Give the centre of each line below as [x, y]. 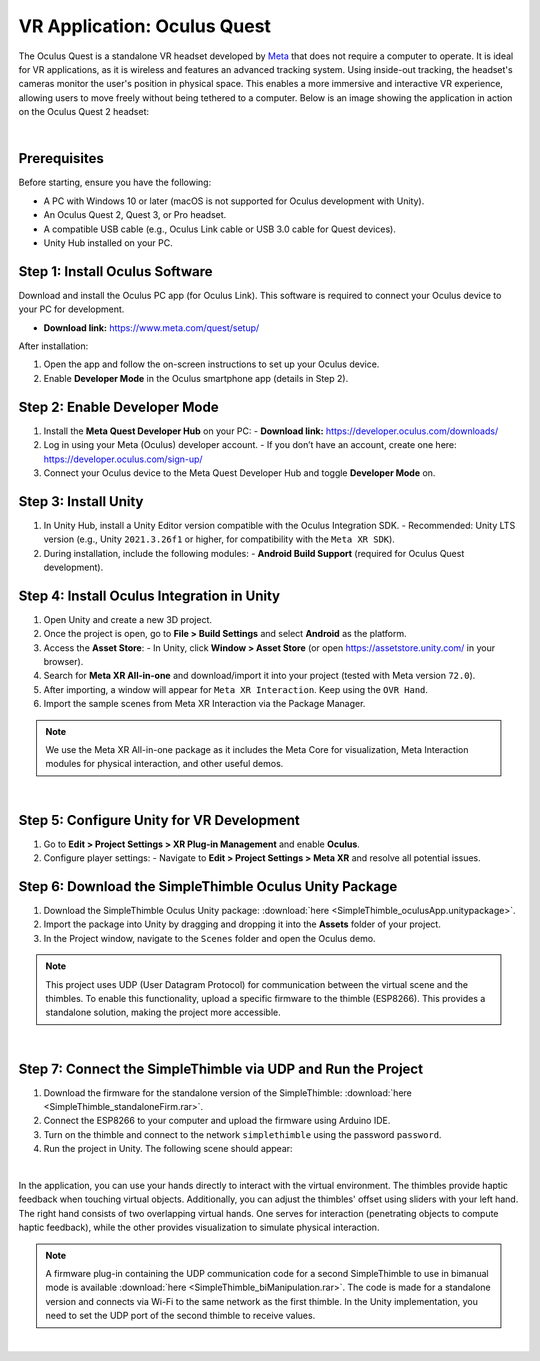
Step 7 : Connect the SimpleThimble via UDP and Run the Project [221, 1068]
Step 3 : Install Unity [81, 501]
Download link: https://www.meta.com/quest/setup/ [151, 327]
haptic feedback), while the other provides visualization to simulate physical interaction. [199, 1227]
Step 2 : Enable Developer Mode [118, 406]
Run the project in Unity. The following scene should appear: [168, 1149]
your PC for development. [71, 309]
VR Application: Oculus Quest [145, 26]
